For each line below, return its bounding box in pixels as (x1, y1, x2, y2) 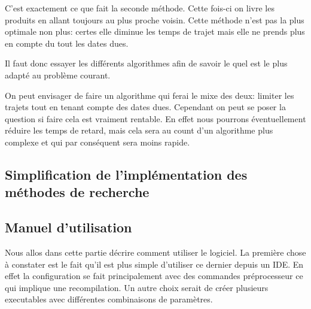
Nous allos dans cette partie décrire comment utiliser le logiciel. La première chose (5, 246, 306, 258)
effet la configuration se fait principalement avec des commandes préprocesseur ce (5, 269, 303, 282)
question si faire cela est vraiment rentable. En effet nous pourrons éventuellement (5, 112, 306, 125)
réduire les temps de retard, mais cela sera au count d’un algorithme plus (5, 124, 273, 137)
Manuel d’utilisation (5, 218, 132, 237)
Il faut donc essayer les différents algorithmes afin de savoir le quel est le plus (5, 57, 288, 69)
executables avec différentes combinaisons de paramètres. (5, 293, 213, 305)
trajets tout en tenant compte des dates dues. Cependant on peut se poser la (5, 101, 286, 113)
